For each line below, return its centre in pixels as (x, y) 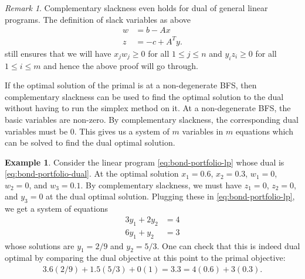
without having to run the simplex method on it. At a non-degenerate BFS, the (148, 108)
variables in (203, 131)
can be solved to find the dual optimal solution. (90, 142)
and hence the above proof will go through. (121, 65)
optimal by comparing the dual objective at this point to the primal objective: (145, 258)
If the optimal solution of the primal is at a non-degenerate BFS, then (131, 85)
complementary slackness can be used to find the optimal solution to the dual (144, 96)
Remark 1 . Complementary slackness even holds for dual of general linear (136, 8)
